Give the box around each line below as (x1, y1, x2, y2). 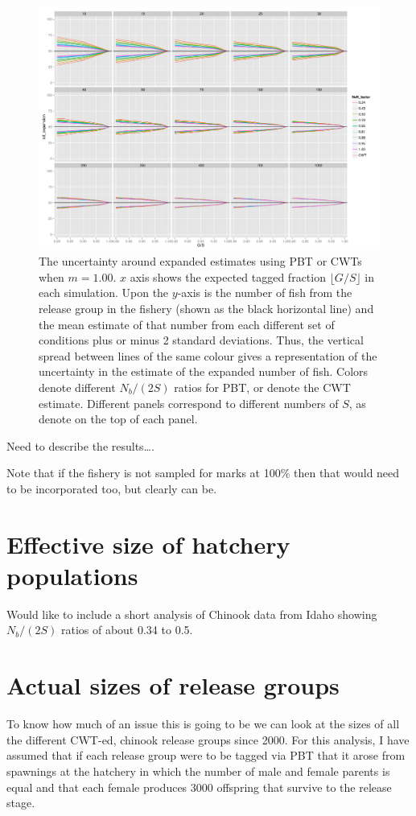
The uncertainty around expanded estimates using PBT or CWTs (39, 253, 362, 270)
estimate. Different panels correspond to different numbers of (39, 394, 339, 411)
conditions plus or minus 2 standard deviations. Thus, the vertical (39, 332, 364, 348)
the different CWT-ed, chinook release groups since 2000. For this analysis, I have (6, 731, 410, 748)
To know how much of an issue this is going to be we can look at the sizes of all (6, 715, 400, 732)
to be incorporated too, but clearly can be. (6, 480, 217, 497)
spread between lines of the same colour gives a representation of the (39, 347, 377, 364)
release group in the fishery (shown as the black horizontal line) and (39, 300, 374, 317)
